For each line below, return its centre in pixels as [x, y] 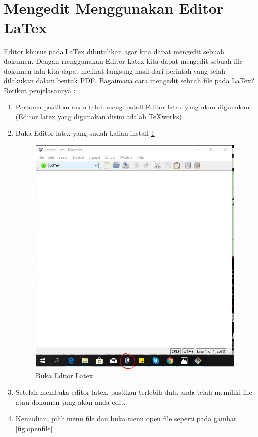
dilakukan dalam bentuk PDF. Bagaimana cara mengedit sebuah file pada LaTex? [129, 81]
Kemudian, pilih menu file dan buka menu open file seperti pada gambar [126, 418]
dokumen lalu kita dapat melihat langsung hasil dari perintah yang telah [115, 71]
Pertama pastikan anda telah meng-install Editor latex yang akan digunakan [132, 107]
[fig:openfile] [34, 428]
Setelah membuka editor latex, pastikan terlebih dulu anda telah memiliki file [134, 392]
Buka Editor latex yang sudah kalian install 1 [85, 133]
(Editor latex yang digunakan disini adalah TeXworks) [98, 116]
